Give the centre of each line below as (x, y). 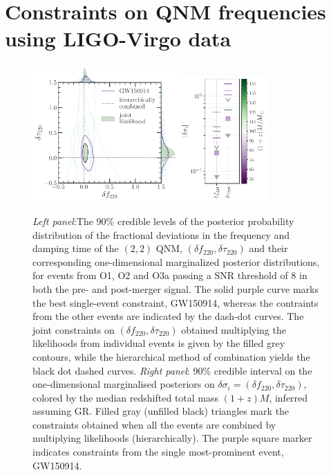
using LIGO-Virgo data (118, 38)
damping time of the (76, 248)
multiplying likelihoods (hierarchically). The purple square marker (172, 438)
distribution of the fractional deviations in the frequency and (161, 234)
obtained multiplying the (234, 329)
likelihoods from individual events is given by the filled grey (159, 343)
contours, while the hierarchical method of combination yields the (171, 356)
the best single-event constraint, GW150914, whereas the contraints (176, 302)
